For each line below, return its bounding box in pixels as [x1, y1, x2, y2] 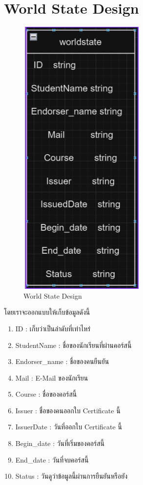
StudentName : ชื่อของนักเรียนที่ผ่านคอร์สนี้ [15, 340, 132, 350]
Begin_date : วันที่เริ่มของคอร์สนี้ [15, 438, 105, 448]
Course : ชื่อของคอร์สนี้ [15, 389, 77, 399]
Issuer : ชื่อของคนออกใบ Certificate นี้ [15, 405, 121, 415]
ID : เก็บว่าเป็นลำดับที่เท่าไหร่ [15, 323, 91, 333]
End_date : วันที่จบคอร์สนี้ [15, 454, 89, 465]
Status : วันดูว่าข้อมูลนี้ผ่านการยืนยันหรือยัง [15, 471, 128, 481]
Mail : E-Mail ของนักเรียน [15, 372, 88, 383]
